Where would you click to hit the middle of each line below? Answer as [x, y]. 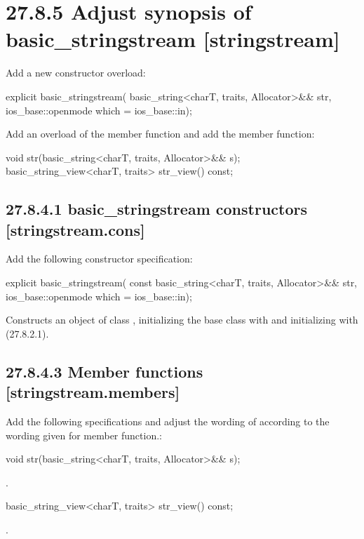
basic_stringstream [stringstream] [173, 39]
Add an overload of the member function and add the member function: [160, 134]
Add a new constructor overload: [76, 73]
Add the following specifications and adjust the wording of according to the [168, 421]
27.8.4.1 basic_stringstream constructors [156, 209]
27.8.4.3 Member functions [105, 371]
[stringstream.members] [93, 392]
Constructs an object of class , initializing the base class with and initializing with [182, 320]
